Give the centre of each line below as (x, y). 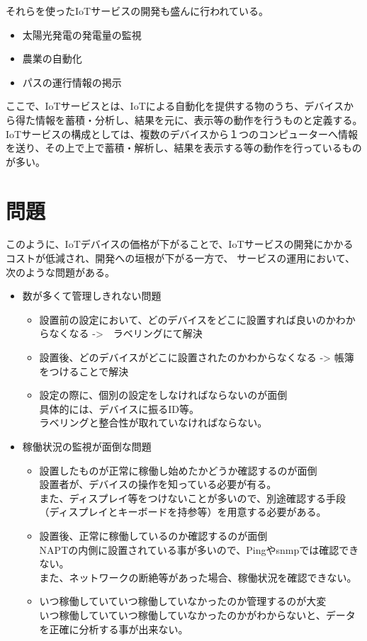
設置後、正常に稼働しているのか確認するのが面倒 (153, 535)
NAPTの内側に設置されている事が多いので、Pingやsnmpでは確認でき (199, 549)
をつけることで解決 (84, 371)
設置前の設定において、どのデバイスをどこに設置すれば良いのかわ (192, 319)
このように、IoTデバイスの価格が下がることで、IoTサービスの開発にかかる (180, 244)
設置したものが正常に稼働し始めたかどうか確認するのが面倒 (178, 470)
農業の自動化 (52, 58)
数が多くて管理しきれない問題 (92, 296)
